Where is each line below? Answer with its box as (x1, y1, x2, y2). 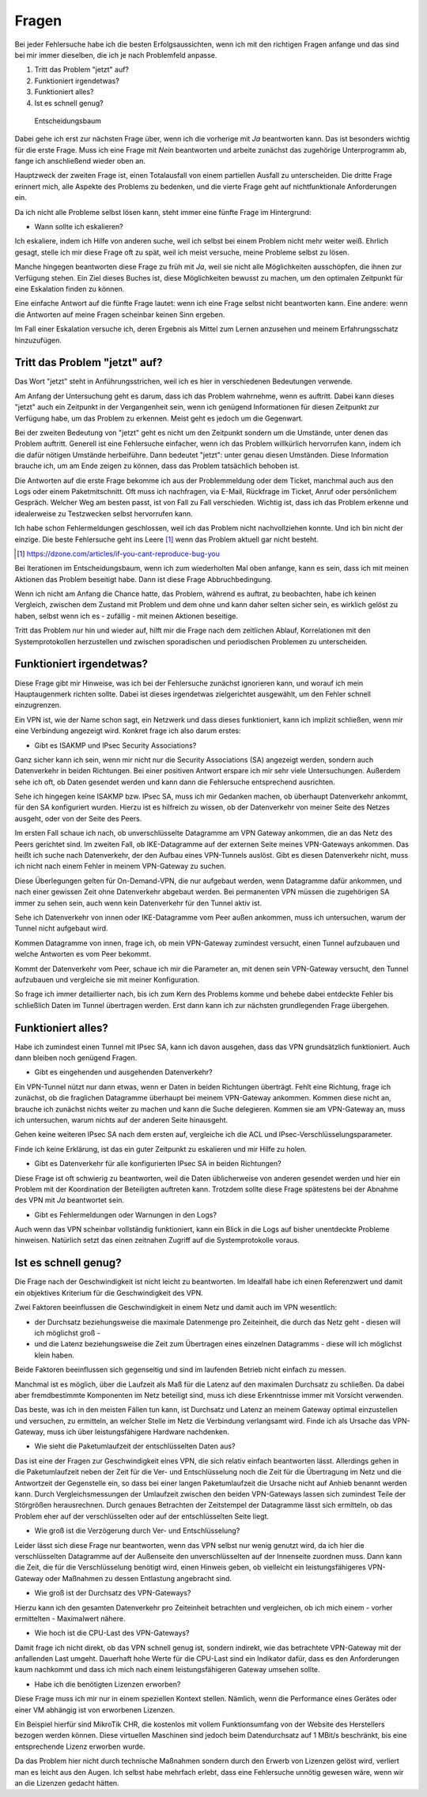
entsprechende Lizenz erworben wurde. (14, 1742, 145, 1751)
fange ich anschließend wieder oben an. (14, 157, 146, 166)
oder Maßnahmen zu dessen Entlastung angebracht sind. (44, 1573, 232, 1583)
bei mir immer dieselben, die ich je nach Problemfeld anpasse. (14, 50, 217, 59)
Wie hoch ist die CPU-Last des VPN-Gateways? (34, 1629, 190, 1638)
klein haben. (34, 1350, 75, 1360)
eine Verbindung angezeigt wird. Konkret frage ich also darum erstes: (14, 726, 241, 735)
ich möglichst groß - (34, 1328, 100, 1338)
